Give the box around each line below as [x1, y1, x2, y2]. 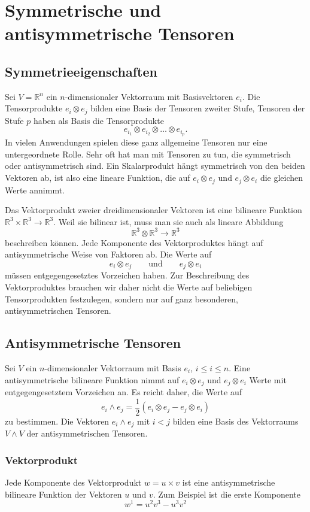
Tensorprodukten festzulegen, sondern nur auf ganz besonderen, [5, 292, 238, 305]
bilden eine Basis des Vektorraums [172, 414, 299, 427]
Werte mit [249, 373, 287, 386]
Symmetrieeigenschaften [5, 62, 157, 80]
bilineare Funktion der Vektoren [5, 487, 122, 500]
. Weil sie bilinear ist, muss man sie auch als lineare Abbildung [53, 215, 284, 228]
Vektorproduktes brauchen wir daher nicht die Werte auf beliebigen [5, 281, 253, 293]
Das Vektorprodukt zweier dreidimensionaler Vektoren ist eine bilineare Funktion [5, 204, 302, 216]
